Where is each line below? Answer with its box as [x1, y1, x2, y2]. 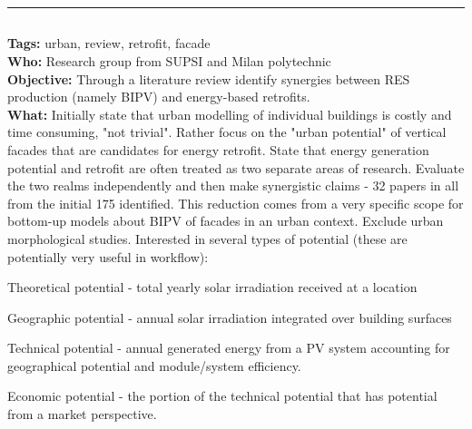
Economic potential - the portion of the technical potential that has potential [7, 386, 438, 405]
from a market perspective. [7, 405, 157, 424]
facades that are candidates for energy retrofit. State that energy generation [7, 140, 429, 159]
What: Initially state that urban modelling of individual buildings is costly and [7, 104, 452, 123]
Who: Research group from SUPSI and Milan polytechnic [7, 51, 331, 70]
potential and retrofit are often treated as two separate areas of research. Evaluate [7, 158, 465, 177]
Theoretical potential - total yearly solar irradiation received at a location [7, 278, 418, 297]
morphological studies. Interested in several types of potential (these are [7, 229, 408, 248]
